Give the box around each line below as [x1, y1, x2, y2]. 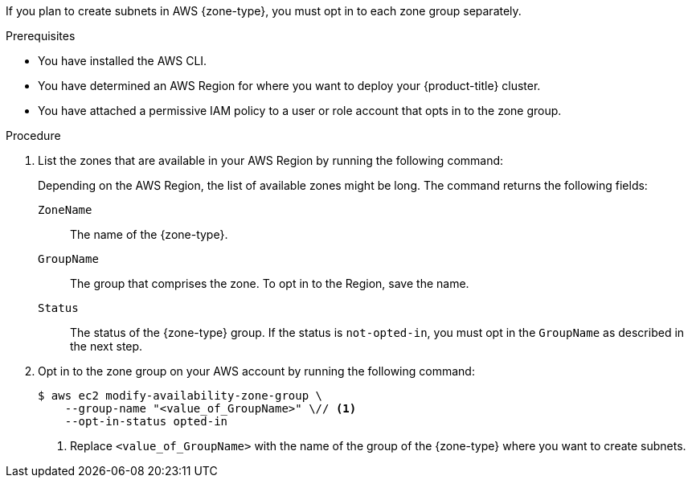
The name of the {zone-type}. [70, 228, 228, 241]
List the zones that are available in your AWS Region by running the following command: [38, 154, 504, 167]
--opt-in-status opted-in [64, 415, 228, 428]
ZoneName [38, 203, 92, 216]
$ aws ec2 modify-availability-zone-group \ [38, 389, 323, 402]
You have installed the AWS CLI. [38, 54, 207, 68]
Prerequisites [6, 29, 76, 43]
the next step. [70, 339, 143, 353]
